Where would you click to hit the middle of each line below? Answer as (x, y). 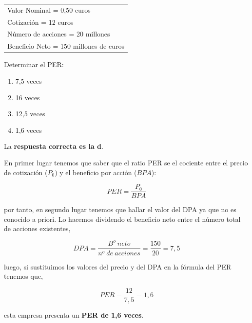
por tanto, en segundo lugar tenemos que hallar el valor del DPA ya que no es (120, 209)
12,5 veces (30, 114)
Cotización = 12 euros (40, 22)
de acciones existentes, (37, 228)
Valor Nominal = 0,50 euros (49, 9)
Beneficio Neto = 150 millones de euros (66, 46)
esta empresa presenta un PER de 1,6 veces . (74, 314)
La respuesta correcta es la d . (54, 146)
